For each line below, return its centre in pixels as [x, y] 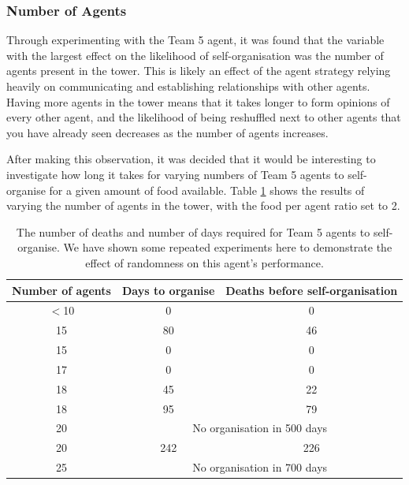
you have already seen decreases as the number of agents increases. [167, 132]
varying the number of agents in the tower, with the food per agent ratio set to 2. [203, 205]
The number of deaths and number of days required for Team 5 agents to [193, 231]
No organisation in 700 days [260, 467]
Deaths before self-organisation [312, 290]
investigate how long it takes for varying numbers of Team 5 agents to [175, 174]
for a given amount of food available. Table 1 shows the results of [207, 190]
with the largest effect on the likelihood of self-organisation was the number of [195, 55]
